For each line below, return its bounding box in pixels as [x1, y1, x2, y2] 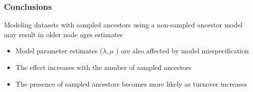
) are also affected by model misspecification [116, 46, 249, 56]
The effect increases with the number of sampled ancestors [15, 62, 192, 72]
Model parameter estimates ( [15, 46, 103, 56]
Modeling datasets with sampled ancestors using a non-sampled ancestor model [4, 20, 243, 30]
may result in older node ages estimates [4, 29, 123, 39]
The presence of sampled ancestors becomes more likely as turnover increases [15, 78, 248, 89]
